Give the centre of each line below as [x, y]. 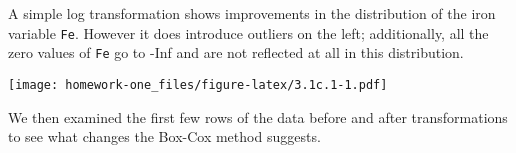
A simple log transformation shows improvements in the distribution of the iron [252, 13]
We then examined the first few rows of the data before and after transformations [258, 116]
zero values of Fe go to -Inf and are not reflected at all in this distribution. [236, 52]
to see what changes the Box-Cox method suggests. [164, 136]
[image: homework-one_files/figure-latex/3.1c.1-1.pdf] [198, 84]
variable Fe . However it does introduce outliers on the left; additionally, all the [248, 32]
